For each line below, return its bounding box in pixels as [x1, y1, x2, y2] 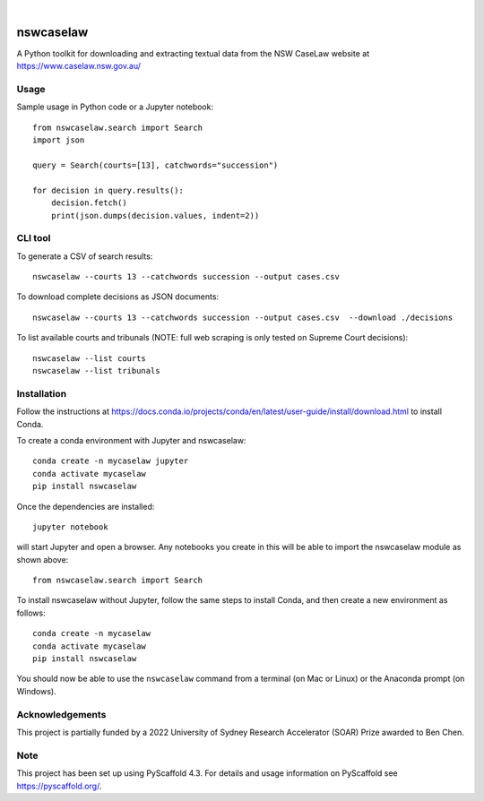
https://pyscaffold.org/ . [16, 780, 102, 791]
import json [32, 135, 85, 145]
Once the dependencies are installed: [16, 501, 155, 512]
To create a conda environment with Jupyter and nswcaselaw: [16, 435, 246, 445]
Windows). [16, 685, 57, 696]
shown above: [16, 554, 69, 564]
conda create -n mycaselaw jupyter [32, 456, 189, 466]
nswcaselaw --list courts [32, 353, 147, 363]
